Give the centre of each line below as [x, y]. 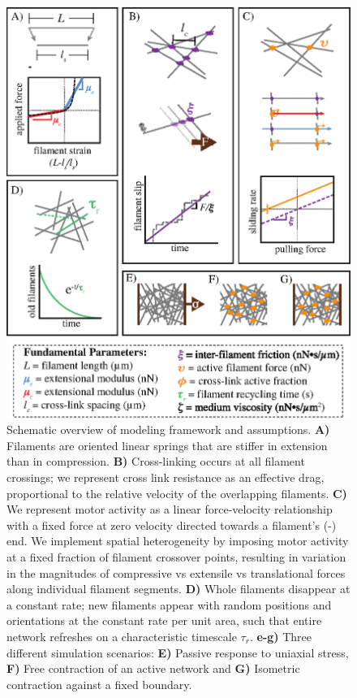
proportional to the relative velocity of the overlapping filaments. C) [177, 493]
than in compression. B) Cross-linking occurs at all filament [156, 461]
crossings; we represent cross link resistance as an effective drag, [166, 477]
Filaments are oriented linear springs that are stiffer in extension [167, 445]
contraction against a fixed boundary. [99, 684]
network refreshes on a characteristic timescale [122, 636]
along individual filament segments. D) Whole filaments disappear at [178, 589]
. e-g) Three [281, 636]
